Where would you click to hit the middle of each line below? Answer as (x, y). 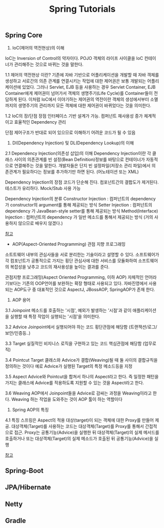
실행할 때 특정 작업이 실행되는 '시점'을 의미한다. (55, 316)
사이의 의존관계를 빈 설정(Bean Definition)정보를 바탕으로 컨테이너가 (80, 159)
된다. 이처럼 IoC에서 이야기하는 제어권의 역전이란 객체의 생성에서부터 (83, 99)
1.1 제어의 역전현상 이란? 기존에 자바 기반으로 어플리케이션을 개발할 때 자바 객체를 (82, 75)
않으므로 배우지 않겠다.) (40, 223)
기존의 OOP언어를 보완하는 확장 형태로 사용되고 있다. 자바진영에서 (85, 283)
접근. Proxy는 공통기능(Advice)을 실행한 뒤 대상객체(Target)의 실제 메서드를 (87, 432)
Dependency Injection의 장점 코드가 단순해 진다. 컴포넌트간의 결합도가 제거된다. (82, 182)
